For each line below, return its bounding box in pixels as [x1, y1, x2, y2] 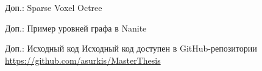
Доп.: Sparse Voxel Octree [5, 1, 102, 13]
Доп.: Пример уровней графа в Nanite [5, 21, 147, 34]
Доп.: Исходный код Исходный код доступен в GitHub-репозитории [5, 42, 257, 55]
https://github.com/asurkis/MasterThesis [5, 53, 161, 66]
